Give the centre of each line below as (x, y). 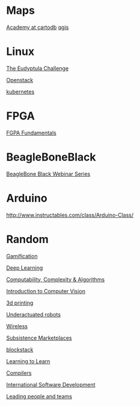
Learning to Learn (28, 361)
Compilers (19, 373)
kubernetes (20, 92)
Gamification (22, 256)
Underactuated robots (34, 314)
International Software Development (51, 384)
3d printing (20, 303)
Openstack (20, 80)
